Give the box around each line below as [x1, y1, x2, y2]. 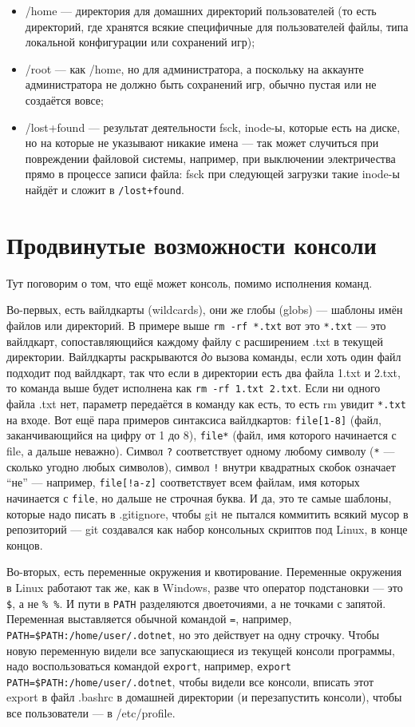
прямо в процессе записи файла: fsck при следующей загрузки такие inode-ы [25, 165, 400, 182]
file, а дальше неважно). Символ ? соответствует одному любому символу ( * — [6, 442, 395, 459]
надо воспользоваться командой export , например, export [6, 657, 291, 674]
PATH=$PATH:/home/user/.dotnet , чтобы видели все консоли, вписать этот [6, 673, 374, 689]
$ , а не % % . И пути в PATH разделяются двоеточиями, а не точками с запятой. [6, 594, 386, 611]
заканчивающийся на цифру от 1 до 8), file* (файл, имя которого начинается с [6, 427, 397, 443]
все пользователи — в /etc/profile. [6, 705, 176, 721]
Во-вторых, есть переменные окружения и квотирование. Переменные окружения [6, 563, 402, 580]
